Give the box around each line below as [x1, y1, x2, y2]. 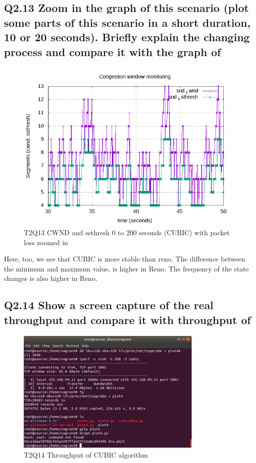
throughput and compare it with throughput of [4, 312, 251, 327]
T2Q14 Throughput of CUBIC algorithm [24, 449, 148, 460]
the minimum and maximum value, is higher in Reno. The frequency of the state [4, 263, 249, 273]
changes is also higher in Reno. [4, 273, 98, 283]
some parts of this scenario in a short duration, [4, 14, 251, 30]
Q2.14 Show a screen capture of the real [4, 297, 214, 313]
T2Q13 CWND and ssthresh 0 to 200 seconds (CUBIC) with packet [24, 227, 230, 237]
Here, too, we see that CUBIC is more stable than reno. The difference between [4, 254, 246, 264]
